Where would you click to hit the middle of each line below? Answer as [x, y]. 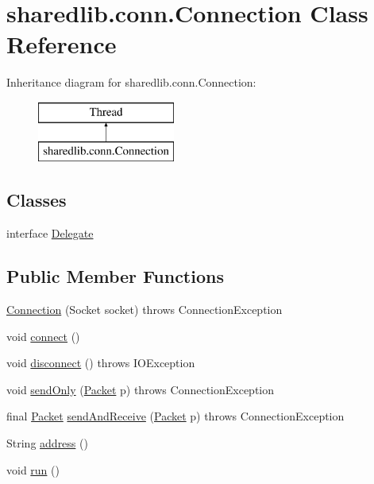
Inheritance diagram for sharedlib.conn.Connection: [131, 82]
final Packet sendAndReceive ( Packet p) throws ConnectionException [175, 416]
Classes [37, 200]
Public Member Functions [115, 276]
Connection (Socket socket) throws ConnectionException [145, 310]
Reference [62, 44]
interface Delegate [50, 233]
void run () [33, 469]
